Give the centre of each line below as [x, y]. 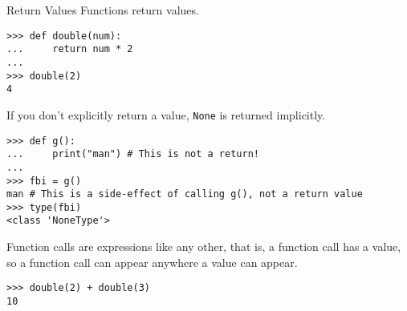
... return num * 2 [70, 49]
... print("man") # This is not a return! [133, 154]
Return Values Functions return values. [103, 10]
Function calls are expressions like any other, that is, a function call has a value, [204, 246]
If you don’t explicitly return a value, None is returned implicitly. [166, 114]
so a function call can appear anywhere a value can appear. [152, 262]
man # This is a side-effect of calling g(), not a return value [185, 194]
